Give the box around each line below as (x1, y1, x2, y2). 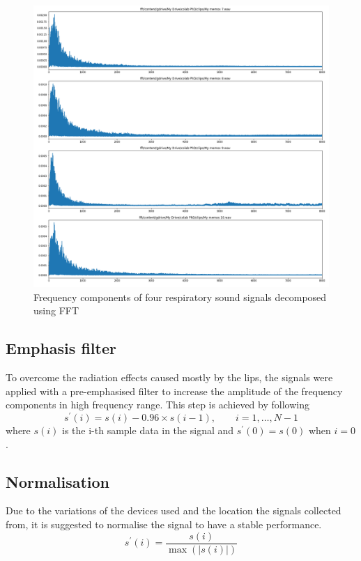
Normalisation (6, 470, 110, 492)
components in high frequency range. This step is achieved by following (6, 397, 309, 412)
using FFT (33, 303, 79, 318)
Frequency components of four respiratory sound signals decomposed (33, 289, 327, 304)
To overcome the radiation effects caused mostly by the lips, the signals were (6, 370, 333, 385)
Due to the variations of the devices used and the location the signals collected (6, 503, 341, 518)
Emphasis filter (6, 337, 116, 359)
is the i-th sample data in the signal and (62, 422, 234, 437)
